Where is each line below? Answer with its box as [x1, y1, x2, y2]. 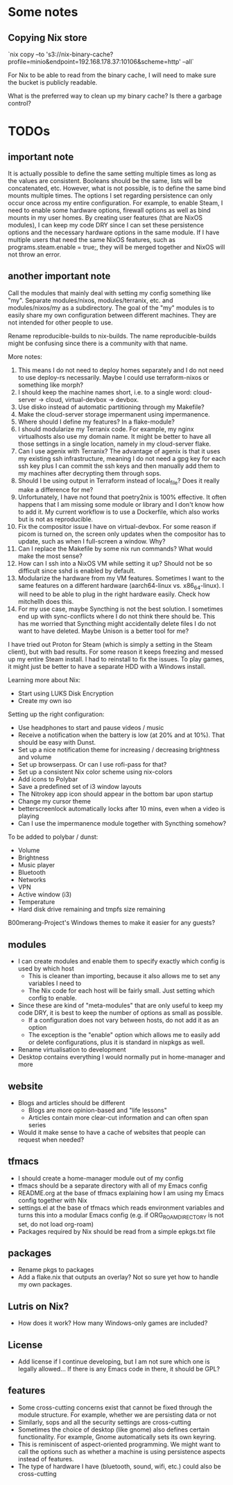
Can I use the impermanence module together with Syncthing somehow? [17, 819, 227, 828]
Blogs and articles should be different [17, 1099, 126, 1107]
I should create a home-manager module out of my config [17, 1174, 184, 1182]
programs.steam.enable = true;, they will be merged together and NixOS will [8, 243, 225, 251]
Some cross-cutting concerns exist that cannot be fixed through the [17, 1403, 212, 1412]
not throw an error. [8, 250, 62, 259]
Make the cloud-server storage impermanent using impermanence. [17, 410, 210, 418]
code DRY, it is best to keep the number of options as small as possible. [17, 1009, 223, 1017]
